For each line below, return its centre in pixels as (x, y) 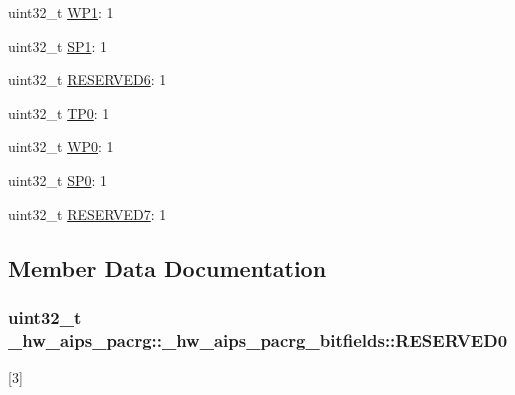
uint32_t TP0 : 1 (59, 112)
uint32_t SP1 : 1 (58, 45)
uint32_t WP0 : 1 (61, 146)
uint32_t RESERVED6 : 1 (87, 79)
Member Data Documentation (167, 267)
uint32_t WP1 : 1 (61, 12)
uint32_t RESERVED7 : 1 (87, 213)
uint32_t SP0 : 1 (58, 179)
